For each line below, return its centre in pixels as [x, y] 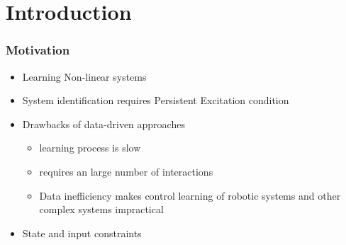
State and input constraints [82, 233]
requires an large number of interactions [126, 171]
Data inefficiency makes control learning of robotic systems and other [190, 195]
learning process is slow [90, 148]
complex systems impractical [101, 209]
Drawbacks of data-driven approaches [104, 124]
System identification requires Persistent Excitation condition [156, 100]
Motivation [38, 50]
